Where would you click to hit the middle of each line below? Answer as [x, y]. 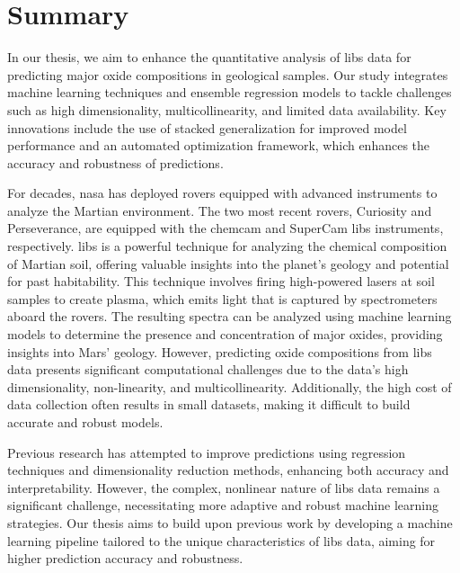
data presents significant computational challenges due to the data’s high [208, 369]
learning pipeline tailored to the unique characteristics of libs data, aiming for [221, 540]
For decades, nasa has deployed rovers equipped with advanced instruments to [222, 193]
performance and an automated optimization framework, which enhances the [219, 145]
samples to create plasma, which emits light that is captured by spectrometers [222, 298]
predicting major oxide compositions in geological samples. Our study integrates [228, 74]
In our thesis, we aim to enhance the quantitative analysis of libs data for [209, 57]
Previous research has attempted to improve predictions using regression [207, 452]
